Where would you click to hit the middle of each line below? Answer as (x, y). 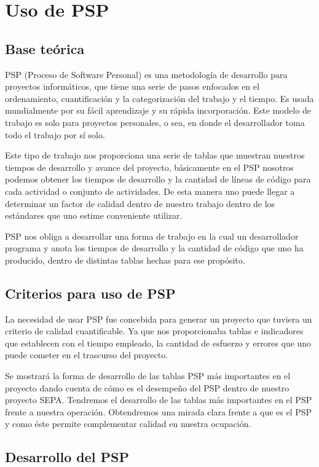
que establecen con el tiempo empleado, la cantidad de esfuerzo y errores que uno (158, 343)
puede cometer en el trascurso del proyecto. (87, 355)
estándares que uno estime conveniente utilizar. (94, 215)
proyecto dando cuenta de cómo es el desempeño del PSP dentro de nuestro (147, 387)
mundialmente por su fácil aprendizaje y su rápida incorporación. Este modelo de (158, 110)
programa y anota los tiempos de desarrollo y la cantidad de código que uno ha (154, 248)
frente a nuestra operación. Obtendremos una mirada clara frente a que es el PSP (159, 411)
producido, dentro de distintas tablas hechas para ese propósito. (125, 260)
